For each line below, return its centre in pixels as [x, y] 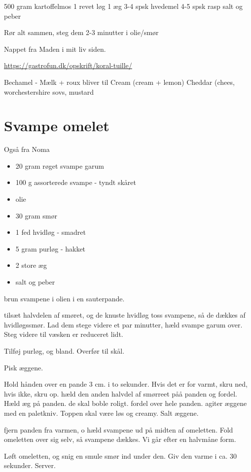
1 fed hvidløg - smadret [51, 232]
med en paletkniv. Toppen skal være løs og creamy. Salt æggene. [101, 413]
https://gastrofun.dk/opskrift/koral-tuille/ [68, 65]
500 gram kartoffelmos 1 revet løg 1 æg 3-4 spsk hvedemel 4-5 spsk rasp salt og [123, 6]
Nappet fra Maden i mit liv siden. [55, 49]
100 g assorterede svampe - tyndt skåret [76, 182]
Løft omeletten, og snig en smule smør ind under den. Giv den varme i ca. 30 [120, 455]
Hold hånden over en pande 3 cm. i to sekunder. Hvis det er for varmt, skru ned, [126, 384]
